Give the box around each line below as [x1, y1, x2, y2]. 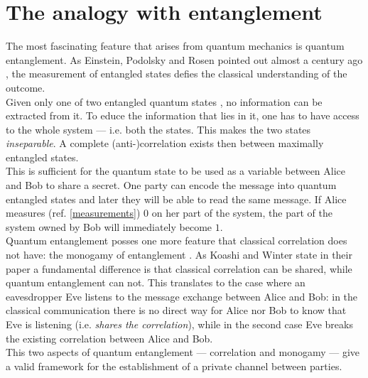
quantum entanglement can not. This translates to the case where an [6, 275, 305, 290]
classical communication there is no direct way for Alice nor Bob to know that [6, 303, 347, 318]
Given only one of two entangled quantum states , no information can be [6, 94, 323, 109]
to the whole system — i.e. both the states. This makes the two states [6, 121, 311, 136]
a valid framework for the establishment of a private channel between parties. [6, 358, 342, 373]
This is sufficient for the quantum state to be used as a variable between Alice [6, 163, 346, 178]
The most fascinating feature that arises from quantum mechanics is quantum [6, 38, 345, 53]
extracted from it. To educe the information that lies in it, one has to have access [6, 108, 359, 123]
